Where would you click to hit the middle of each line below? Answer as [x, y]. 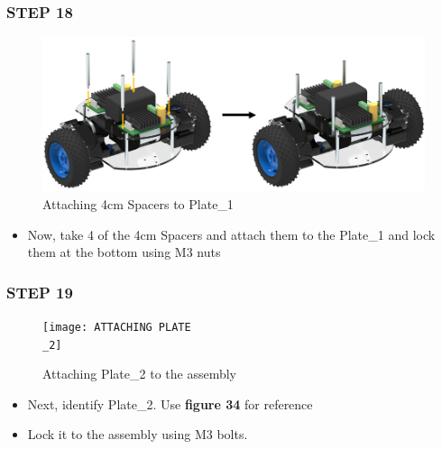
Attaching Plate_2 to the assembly [139, 374]
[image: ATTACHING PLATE [117, 327]
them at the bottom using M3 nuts [124, 252]
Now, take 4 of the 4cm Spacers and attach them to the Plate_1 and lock [231, 234]
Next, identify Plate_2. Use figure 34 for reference [170, 403]
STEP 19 [40, 292]
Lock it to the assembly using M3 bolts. [138, 434]
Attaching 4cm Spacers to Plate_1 [138, 203]
